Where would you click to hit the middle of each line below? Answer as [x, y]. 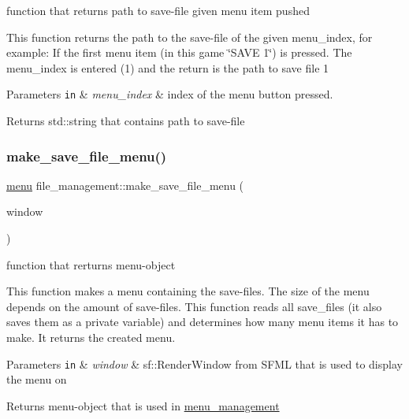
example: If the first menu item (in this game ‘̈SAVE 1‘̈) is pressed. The [179, 52]
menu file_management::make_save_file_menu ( [125, 185]
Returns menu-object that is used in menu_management [143, 405]
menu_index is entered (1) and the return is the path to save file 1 [168, 67]
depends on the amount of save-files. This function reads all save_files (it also [194, 306]
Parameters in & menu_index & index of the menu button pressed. [170, 94]
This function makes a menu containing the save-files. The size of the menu [188, 291]
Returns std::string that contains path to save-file [126, 121]
